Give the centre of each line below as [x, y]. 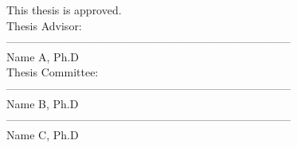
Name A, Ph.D [43, 56]
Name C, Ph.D [43, 134]
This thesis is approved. [64, 10]
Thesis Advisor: [44, 25]
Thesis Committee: [53, 72]
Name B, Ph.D [43, 103]
